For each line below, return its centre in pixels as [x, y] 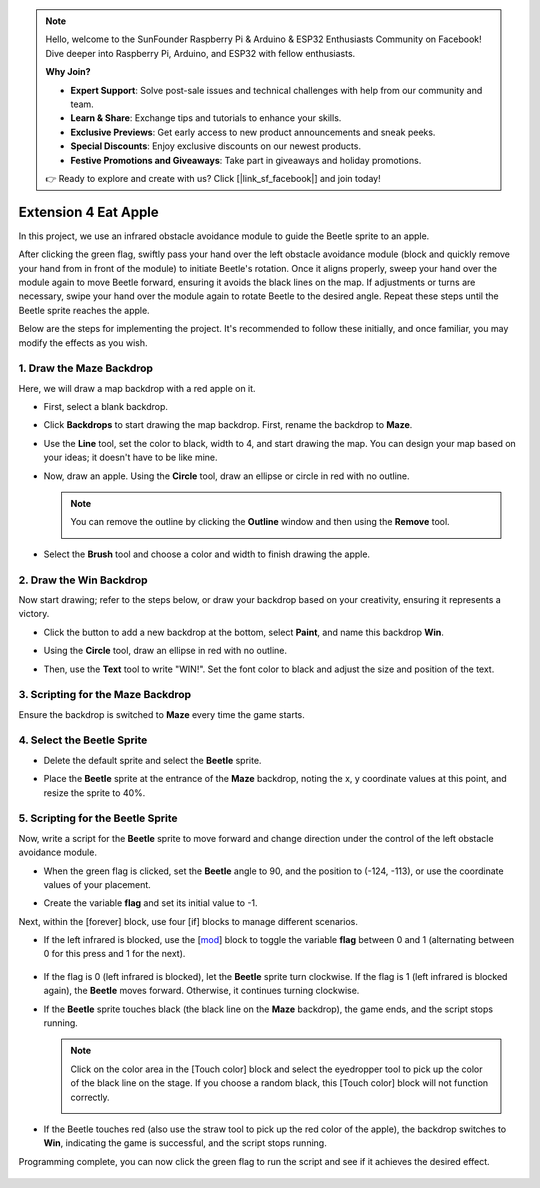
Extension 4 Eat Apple [88, 211]
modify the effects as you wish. [83, 342]
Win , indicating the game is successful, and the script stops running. [185, 1143]
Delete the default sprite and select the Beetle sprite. [152, 760]
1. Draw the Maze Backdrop [86, 368]
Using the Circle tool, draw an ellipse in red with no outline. [165, 651]
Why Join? [68, 72]
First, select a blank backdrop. [106, 407]
